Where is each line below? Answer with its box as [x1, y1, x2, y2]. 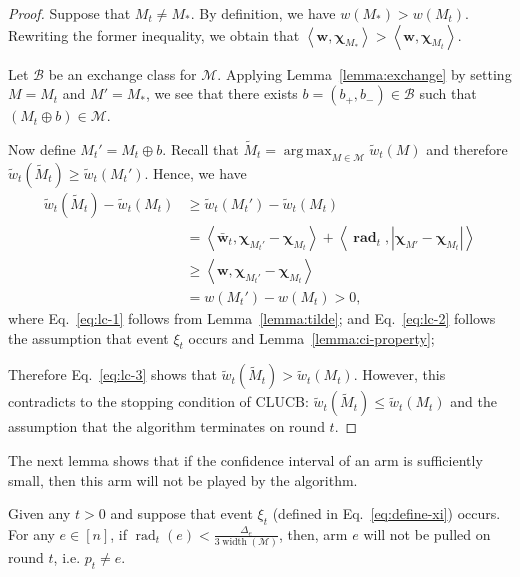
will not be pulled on [363, 523, 491, 544]
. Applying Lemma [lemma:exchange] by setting [217, 63, 512, 84]
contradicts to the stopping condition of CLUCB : [8, 391, 309, 412]
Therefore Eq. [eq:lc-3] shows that [8, 364, 217, 385]
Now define [8, 139, 76, 159]
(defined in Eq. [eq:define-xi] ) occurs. [272, 503, 501, 524]
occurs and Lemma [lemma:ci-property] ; [188, 327, 435, 348]
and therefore [426, 139, 508, 159]
